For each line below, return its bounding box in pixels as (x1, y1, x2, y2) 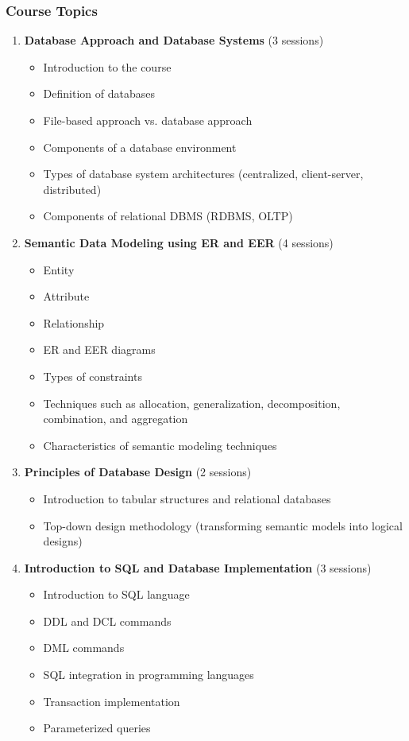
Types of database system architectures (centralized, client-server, (43, 165, 364, 182)
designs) (43, 533, 83, 549)
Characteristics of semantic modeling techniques (43, 436, 277, 453)
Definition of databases (43, 85, 155, 102)
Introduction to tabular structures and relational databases (43, 490, 331, 506)
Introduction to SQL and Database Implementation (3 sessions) (24, 559, 372, 576)
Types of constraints (43, 367, 142, 384)
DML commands (43, 639, 125, 656)
